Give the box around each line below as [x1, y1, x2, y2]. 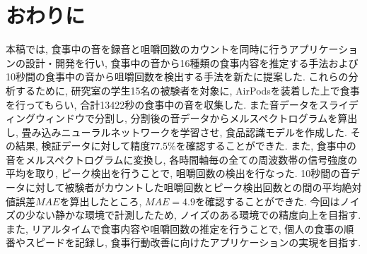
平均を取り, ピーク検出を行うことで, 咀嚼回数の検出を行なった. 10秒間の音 [6, 166, 351, 181]
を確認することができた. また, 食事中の [175, 138, 356, 153]
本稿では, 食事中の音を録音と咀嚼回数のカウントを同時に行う [6, 42, 289, 56]
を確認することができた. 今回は [195, 193, 340, 208]
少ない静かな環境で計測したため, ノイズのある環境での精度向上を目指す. [25, 207, 361, 222]
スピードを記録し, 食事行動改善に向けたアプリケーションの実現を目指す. [25, 235, 361, 250]
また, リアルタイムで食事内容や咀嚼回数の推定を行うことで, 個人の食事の [6, 221, 344, 236]
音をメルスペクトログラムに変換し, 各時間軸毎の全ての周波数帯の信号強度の [6, 152, 358, 167]
